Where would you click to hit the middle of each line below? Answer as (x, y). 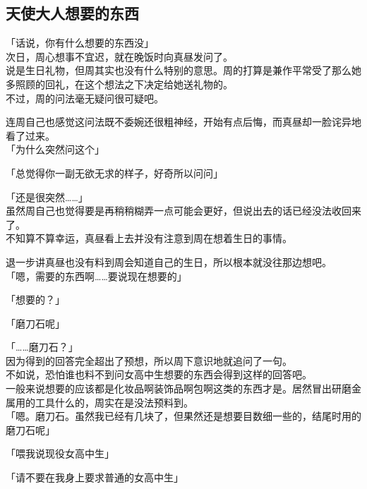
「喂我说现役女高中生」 (60, 453)
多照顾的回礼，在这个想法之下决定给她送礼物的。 (119, 84)
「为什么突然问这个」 (55, 149)
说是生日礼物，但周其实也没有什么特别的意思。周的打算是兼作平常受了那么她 (183, 70)
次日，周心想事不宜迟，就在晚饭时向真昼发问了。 (119, 56)
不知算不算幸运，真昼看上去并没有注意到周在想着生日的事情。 (149, 238)
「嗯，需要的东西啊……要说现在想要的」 (96, 276)
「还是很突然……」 (47, 197)
